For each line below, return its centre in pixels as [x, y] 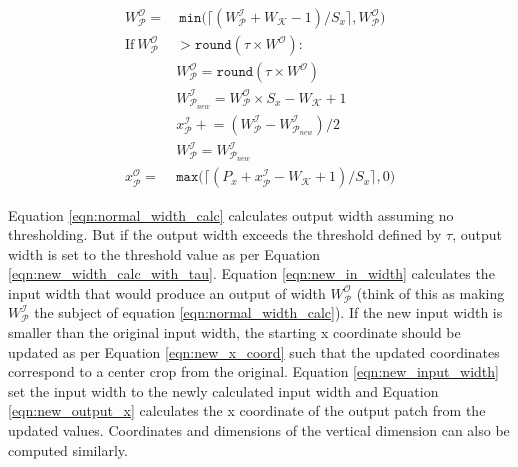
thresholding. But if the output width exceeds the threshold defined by [225, 234]
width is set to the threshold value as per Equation [164, 253]
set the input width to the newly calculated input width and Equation [223, 390]
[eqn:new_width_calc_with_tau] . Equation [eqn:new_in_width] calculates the [251, 273]
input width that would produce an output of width [167, 292]
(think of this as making [430, 292]
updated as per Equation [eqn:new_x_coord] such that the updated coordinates [254, 351]
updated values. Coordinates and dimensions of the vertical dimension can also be [259, 430]
